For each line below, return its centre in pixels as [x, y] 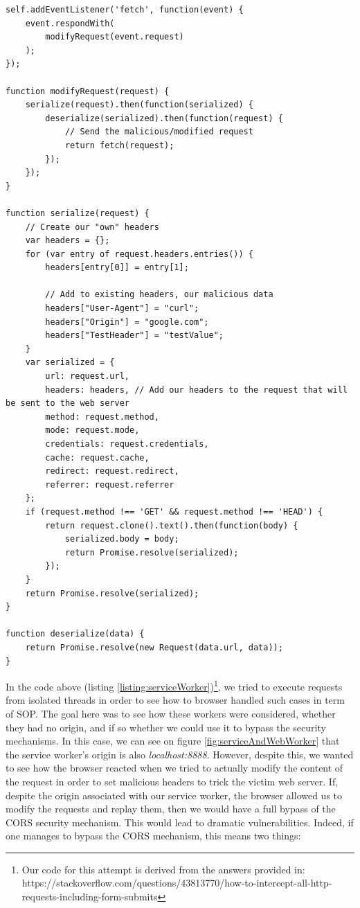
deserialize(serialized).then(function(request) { [164, 118]
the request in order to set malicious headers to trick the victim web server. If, [172, 781]
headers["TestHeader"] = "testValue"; [134, 336]
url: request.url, [87, 376]
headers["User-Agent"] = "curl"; [122, 309]
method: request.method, [102, 417]
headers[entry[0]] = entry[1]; [117, 268]
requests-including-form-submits [90, 897]
